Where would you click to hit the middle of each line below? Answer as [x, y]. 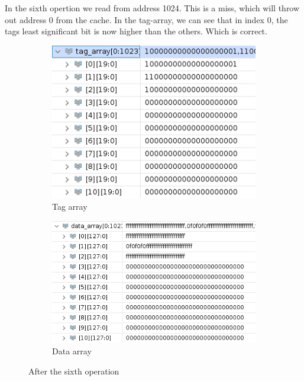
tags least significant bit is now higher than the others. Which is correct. [136, 31]
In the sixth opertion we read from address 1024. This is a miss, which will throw [152, 8]
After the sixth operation [74, 371]
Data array [72, 351]
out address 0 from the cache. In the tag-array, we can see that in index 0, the [146, 19]
